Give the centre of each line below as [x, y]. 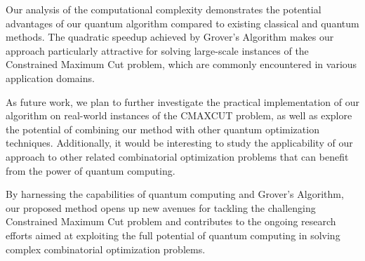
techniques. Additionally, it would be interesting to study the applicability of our [179, 143]
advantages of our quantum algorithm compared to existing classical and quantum [182, 23]
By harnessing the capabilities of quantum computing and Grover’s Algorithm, [175, 194]
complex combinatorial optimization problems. [106, 249]
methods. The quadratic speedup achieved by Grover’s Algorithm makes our [170, 37]
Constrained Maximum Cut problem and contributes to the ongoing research [171, 221]
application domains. [50, 78]
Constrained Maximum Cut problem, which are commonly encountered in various [181, 64]
